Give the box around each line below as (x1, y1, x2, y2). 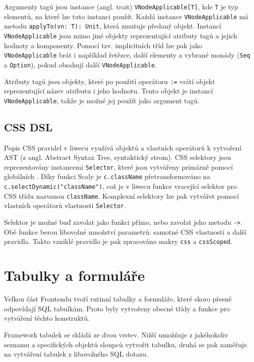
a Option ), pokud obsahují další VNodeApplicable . (4, 59, 157, 69)
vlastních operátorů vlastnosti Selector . (4, 200, 126, 211)
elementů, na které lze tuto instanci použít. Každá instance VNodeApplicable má (4, 11, 249, 21)
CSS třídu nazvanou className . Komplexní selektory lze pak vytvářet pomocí (4, 190, 239, 201)
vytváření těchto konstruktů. (4, 313, 90, 323)
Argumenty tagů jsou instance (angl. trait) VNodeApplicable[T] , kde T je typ (4, 1, 238, 11)
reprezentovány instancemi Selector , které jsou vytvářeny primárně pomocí (4, 161, 233, 172)
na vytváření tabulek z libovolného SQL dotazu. (4, 349, 148, 359)
